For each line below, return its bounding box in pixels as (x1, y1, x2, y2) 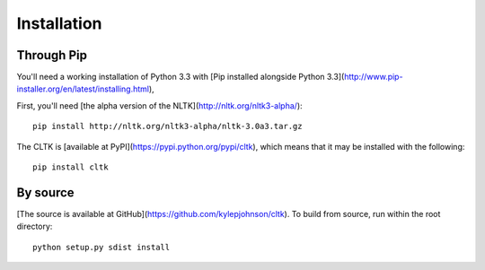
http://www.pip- (344, 72, 403, 83)
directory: (16, 221, 53, 232)
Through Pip (16, 48, 87, 63)
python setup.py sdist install (32, 242, 171, 252)
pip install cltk (32, 162, 109, 172)
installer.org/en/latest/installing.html (16, 83, 150, 94)
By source (16, 185, 75, 200)
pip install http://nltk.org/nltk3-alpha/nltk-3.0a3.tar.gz (32, 121, 303, 132)
